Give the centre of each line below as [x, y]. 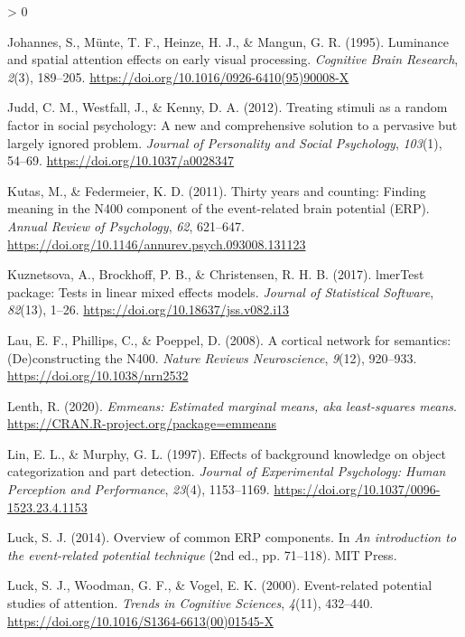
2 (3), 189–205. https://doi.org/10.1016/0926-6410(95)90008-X [178, 76]
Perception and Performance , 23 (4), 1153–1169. [139, 489]
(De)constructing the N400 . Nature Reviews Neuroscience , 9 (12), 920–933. [212, 357]
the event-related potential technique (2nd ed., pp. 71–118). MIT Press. [202, 554]
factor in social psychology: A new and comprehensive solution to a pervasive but [232, 124]
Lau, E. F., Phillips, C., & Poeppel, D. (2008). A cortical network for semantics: [229, 339]
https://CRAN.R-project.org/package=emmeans [142, 423]
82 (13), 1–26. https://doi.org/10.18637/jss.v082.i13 [149, 309]
